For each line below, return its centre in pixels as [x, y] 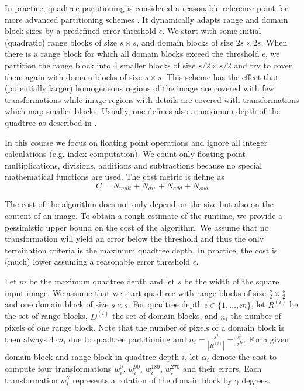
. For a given [266, 339]
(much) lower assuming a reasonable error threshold [98, 261]
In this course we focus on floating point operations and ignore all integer [136, 142]
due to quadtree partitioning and [127, 339]
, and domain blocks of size [185, 42]
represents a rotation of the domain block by [152, 380]
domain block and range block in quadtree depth [92, 357]
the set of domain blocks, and [165, 316]
